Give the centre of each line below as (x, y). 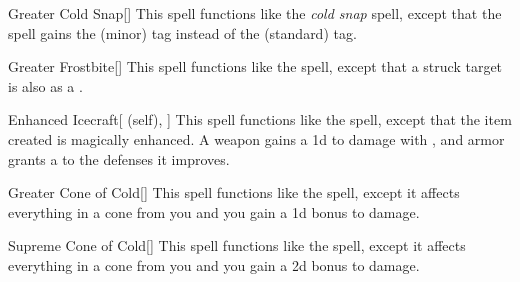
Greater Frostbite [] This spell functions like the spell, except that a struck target (255, 66)
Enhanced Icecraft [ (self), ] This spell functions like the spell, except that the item (260, 119)
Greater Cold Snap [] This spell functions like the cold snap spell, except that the (255, 13)
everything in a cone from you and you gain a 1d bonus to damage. (214, 211)
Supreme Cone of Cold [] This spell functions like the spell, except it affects (237, 245)
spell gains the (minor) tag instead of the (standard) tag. (182, 32)
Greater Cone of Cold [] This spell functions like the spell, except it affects (234, 192)
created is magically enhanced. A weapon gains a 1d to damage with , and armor (256, 138)
